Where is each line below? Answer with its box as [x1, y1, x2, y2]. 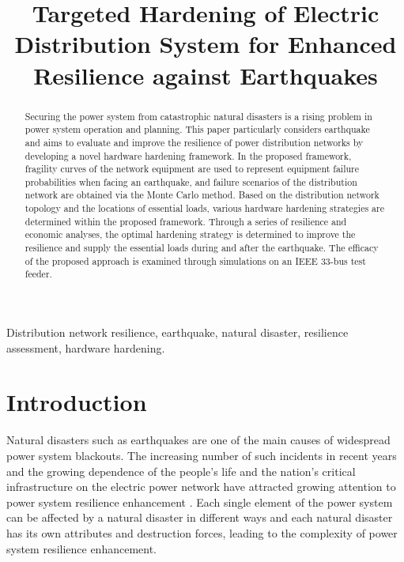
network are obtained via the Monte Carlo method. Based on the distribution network [25, 188, 379, 202]
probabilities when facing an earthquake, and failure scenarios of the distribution [25, 175, 357, 188]
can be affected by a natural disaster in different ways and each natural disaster [6, 509, 393, 526]
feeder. [25, 267, 52, 281]
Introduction [6, 386, 147, 418]
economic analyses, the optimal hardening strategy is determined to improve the [25, 228, 356, 241]
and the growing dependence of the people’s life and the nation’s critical [6, 462, 356, 479]
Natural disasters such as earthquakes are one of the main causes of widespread [6, 432, 391, 448]
